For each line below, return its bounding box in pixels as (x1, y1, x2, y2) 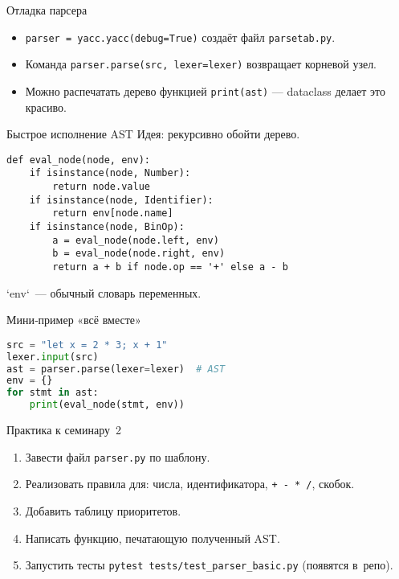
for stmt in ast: (6, 387, 99, 399)
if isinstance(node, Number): (29, 167, 191, 179)
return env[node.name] (52, 207, 173, 220)
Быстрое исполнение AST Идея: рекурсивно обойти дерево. (6, 125, 300, 142)
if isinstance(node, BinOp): (29, 221, 185, 233)
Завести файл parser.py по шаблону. (25, 448, 210, 465)
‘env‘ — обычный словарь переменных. (6, 284, 202, 301)
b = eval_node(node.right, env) (52, 248, 226, 260)
